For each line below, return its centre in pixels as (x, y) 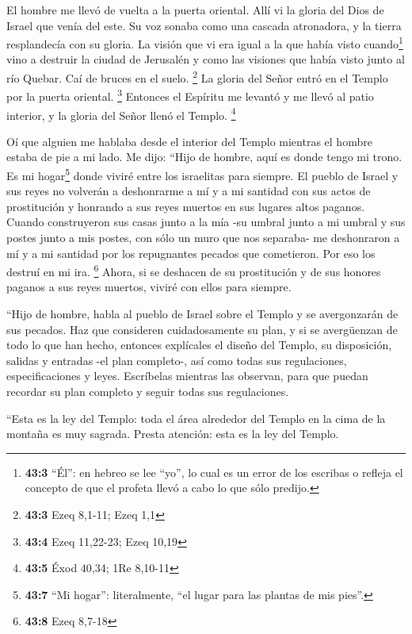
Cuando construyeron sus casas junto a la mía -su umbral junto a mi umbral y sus (206, 222)
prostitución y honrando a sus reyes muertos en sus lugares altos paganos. (186, 206)
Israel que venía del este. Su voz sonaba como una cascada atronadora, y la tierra (204, 25)
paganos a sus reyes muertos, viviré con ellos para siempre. (149, 287)
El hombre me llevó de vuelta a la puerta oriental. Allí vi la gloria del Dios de (195, 10)
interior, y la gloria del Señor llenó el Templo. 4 (121, 113)
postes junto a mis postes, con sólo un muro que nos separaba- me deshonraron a (203, 237)
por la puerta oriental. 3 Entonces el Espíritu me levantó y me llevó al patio (190, 95)
